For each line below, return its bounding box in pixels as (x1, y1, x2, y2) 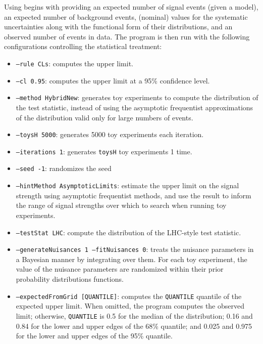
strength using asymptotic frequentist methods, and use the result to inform (16, 190, 251, 200)
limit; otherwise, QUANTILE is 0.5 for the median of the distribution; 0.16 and (16, 310, 253, 321)
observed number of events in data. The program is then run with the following (4, 31, 250, 41)
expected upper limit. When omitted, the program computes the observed (16, 300, 244, 311)
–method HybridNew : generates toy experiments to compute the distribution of (16, 92, 258, 103)
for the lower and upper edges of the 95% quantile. (16, 330, 173, 341)
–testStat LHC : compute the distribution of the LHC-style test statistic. (16, 227, 241, 237)
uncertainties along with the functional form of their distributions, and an (4, 21, 233, 32)
